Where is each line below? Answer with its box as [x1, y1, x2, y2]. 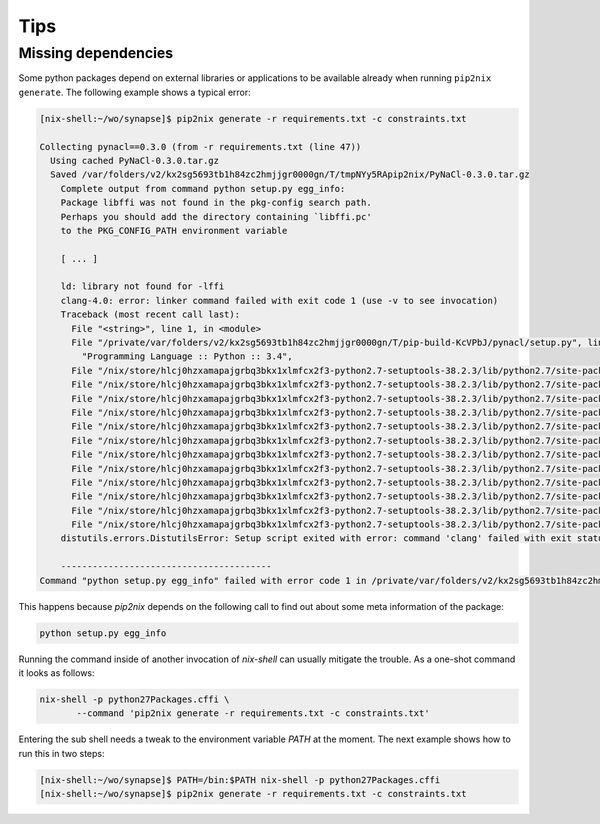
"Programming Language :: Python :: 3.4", [81, 351, 294, 362]
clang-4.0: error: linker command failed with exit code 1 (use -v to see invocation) [60, 295, 499, 306]
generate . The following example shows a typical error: [18, 86, 252, 98]
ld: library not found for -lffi [60, 281, 225, 292]
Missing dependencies [18, 44, 174, 62]
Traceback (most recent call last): [60, 309, 240, 320]
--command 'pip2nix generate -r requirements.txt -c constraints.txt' [76, 708, 430, 719]
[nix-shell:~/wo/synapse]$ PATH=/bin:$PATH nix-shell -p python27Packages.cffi [39, 774, 441, 785]
